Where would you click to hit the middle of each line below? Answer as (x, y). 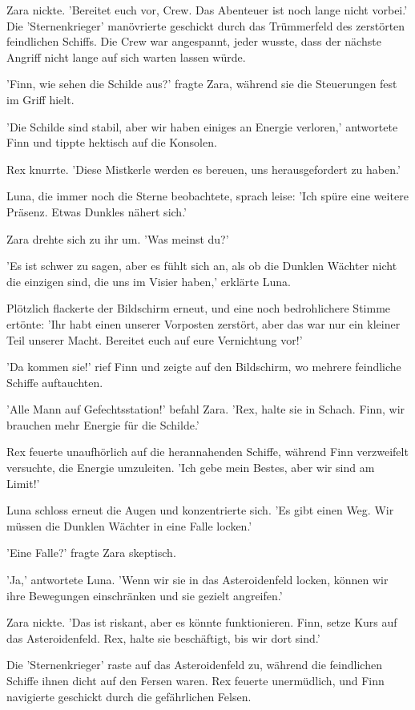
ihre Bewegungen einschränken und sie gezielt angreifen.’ (145, 595)
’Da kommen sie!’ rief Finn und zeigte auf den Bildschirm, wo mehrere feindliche (204, 367)
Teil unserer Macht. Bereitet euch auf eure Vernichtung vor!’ (155, 339)
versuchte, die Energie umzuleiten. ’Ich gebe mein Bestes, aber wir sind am (191, 468)
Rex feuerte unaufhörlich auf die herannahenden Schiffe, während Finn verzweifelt (207, 452)
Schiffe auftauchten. (55, 382)
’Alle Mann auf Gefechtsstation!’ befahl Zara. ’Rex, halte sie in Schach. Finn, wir (206, 409)
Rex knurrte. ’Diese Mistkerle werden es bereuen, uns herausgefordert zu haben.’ (203, 169)
